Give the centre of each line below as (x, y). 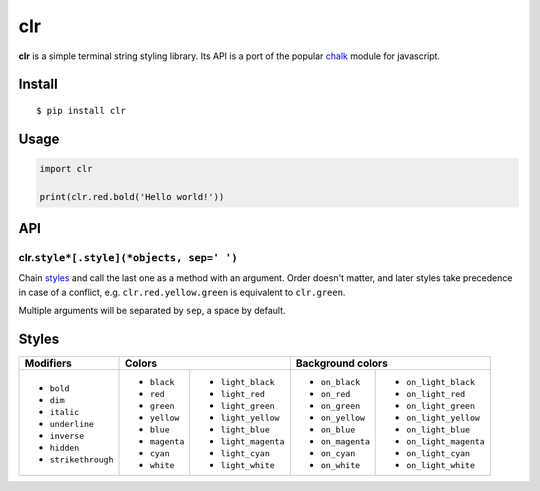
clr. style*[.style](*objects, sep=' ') (128, 258)
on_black (340, 382)
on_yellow (342, 418)
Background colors (342, 363)
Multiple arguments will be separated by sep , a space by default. (152, 311)
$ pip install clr (81, 110)
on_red (335, 394)
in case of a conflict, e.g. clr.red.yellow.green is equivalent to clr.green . (182, 292)
